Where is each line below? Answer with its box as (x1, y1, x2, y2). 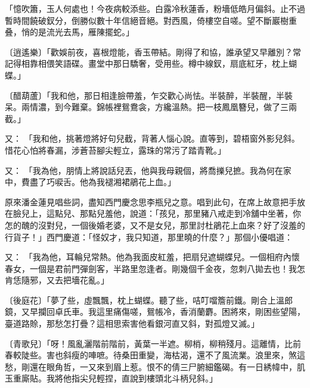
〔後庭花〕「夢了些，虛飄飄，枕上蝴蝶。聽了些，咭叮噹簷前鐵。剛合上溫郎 (5, 293, 293, 306)
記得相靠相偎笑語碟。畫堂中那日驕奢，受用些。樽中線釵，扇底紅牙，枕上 (5, 57, 289, 70)
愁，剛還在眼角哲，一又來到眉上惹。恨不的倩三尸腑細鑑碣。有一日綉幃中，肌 (5, 360, 305, 373)
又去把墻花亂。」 (46, 274, 109, 286)
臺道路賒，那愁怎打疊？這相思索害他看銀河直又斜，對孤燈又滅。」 (5, 317, 259, 330)
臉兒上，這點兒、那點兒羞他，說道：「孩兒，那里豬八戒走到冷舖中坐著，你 (13, 207, 301, 220)
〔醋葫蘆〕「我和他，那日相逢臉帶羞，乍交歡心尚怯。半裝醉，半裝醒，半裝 (5, 89, 293, 101)
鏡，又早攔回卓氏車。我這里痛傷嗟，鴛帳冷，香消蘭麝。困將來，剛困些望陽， (5, 305, 305, 318)
